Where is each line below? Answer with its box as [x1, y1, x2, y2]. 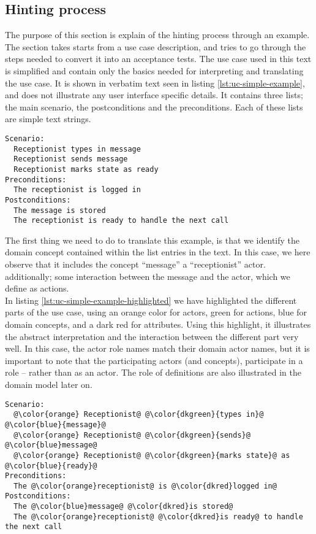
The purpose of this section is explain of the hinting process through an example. [5, 28, 310, 41]
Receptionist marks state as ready [13, 164, 159, 174]
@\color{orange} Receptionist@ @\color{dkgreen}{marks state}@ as [13, 451, 290, 460]
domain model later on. [5, 377, 92, 390]
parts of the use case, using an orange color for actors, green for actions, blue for [5, 306, 307, 319]
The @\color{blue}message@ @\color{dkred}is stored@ [13, 502, 233, 511]
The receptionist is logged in [13, 185, 141, 195]
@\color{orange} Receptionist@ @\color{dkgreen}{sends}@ [13, 430, 250, 439]
